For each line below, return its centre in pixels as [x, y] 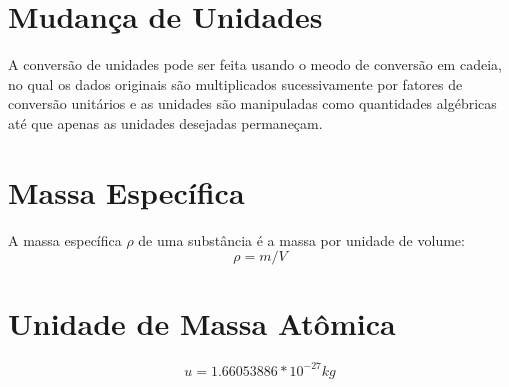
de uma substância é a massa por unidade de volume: [301, 239]
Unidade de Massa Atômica [202, 323]
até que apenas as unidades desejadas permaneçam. [165, 122]
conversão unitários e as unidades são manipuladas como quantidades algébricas [252, 103]
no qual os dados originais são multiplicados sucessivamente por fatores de [235, 83]
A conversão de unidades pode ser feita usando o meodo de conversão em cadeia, [255, 64]
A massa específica [65, 239]
